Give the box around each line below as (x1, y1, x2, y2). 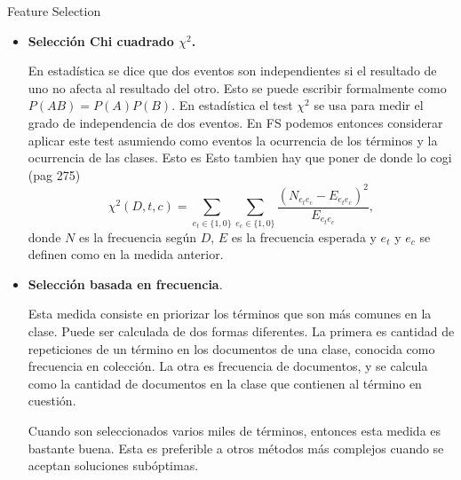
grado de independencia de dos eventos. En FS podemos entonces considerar (28, 113, 443, 131)
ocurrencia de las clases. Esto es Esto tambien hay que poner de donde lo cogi (28, 148, 452, 167)
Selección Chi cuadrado (28, 31, 174, 50)
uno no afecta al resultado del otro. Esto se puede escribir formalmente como (28, 78, 447, 97)
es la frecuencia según (78, 227, 196, 246)
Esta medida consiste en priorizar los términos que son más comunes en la (28, 304, 432, 323)
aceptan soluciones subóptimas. (28, 456, 199, 475)
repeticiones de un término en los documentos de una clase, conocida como (28, 339, 435, 358)
